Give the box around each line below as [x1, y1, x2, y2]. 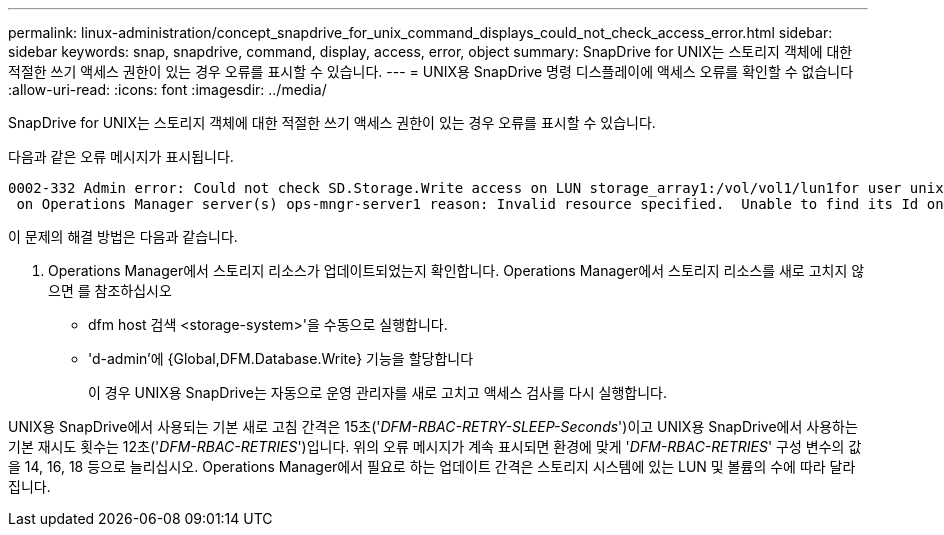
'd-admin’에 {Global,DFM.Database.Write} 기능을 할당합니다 [88, 350, 474, 367]
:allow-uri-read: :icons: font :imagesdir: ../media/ [8, 81, 327, 98]
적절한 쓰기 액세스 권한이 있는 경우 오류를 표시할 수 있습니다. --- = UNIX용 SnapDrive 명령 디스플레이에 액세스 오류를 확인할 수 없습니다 [8, 63, 854, 80]
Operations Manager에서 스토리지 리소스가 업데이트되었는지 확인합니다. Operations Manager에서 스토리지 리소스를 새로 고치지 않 [48, 262, 865, 279]
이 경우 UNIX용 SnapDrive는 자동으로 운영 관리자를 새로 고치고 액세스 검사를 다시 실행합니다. [88, 384, 667, 401]
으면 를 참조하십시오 [48, 282, 172, 299]
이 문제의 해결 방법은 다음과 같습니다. [8, 228, 238, 245]
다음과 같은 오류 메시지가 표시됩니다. [8, 148, 234, 165]
